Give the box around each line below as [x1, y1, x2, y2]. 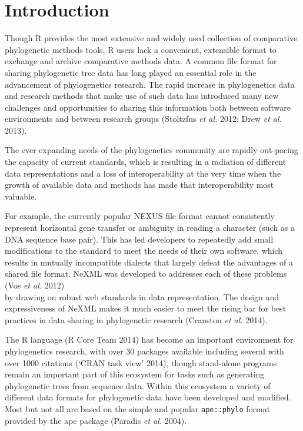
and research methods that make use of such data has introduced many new [5, 89, 279, 102]
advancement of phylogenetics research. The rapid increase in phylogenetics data [5, 78, 295, 90]
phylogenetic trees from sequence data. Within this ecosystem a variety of [5, 379, 271, 392]
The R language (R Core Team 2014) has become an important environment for [5, 333, 294, 346]
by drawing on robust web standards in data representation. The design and [5, 290, 279, 303]
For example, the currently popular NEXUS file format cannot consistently [5, 210, 275, 222]
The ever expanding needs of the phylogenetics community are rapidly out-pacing [5, 144, 298, 156]
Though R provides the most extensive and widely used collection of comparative [5, 32, 298, 44]
